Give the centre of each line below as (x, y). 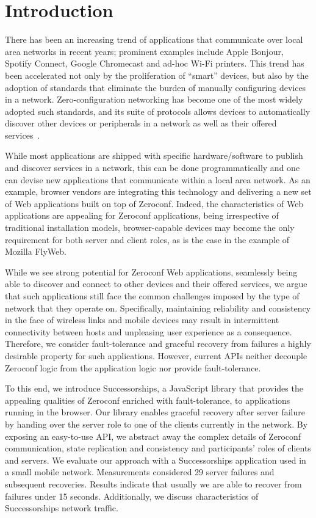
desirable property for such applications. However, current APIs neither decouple (156, 355)
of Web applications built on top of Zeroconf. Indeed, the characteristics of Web (154, 203)
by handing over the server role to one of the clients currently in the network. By (156, 424)
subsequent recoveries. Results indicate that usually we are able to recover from (153, 483)
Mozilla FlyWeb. (36, 251)
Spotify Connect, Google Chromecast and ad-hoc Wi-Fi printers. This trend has (155, 63)
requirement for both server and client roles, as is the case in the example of (147, 239)
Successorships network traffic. (62, 508)
